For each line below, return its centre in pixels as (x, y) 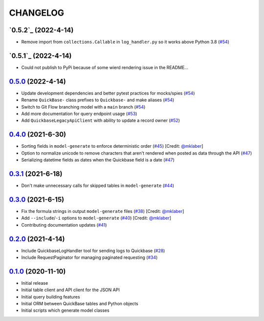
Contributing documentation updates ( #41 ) (64, 225)
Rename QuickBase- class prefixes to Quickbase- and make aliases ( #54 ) (98, 100)
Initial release (35, 283)
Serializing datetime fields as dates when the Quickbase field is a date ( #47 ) (98, 160)
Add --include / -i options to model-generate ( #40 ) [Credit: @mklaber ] (96, 218)
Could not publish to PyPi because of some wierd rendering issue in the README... (105, 67)
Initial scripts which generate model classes (65, 310)
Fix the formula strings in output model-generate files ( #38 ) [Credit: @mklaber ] (103, 211)
